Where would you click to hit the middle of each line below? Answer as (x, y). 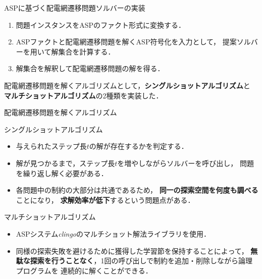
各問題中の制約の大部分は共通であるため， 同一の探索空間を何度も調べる (137, 190)
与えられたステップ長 (51, 146)
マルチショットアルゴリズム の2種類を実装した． (84, 95)
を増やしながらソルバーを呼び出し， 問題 (186, 163)
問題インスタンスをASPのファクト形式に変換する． (101, 24)
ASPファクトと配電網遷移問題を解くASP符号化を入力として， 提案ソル (133, 42)
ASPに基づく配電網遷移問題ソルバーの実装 (75, 8)
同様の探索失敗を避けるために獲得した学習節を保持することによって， (132, 250)
